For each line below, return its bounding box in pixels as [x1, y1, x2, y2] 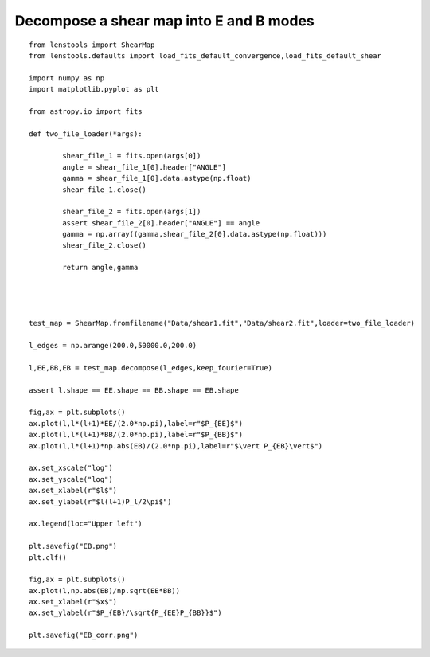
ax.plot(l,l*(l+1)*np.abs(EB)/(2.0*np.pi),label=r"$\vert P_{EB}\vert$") [29, 441, 323, 450]
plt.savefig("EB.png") [29, 542, 118, 551]
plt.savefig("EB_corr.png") [29, 631, 139, 640]
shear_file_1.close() [62, 185, 147, 194]
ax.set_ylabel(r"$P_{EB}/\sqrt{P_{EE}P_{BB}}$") [29, 608, 222, 617]
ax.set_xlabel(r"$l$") [29, 486, 118, 495]
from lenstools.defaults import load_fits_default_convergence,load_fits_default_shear [29, 51, 382, 60]
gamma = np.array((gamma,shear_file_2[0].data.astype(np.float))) [62, 229, 327, 239]
